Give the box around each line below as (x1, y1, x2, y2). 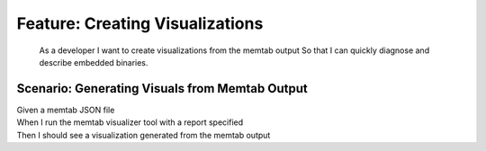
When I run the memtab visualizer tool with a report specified (16, 117, 244, 128)
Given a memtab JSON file (16, 104, 115, 115)
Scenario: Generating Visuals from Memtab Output (16, 81, 308, 96)
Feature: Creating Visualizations (16, 13, 264, 33)
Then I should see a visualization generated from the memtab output (16, 129, 271, 140)
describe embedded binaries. (39, 57, 148, 67)
